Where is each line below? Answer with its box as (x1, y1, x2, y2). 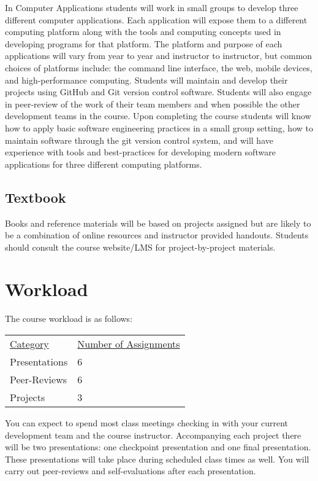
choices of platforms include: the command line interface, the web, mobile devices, (5, 61, 312, 74)
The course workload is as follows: (5, 312, 133, 325)
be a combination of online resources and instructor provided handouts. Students (5, 229, 309, 241)
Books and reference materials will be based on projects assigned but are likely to (5, 216, 311, 229)
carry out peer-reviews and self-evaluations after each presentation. (5, 464, 256, 477)
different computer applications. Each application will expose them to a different (5, 13, 308, 26)
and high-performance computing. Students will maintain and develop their (5, 73, 288, 86)
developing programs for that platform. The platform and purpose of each (5, 37, 282, 50)
